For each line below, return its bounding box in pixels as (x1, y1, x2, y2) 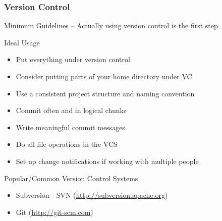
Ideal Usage (4, 37, 40, 47)
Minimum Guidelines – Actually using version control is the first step (4, 20, 218, 31)
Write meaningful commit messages (16, 122, 125, 132)
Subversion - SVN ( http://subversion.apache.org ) (16, 190, 168, 200)
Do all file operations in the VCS (16, 139, 118, 149)
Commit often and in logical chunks (16, 105, 127, 116)
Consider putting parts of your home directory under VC (16, 71, 192, 81)
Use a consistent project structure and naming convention (16, 88, 195, 98)
